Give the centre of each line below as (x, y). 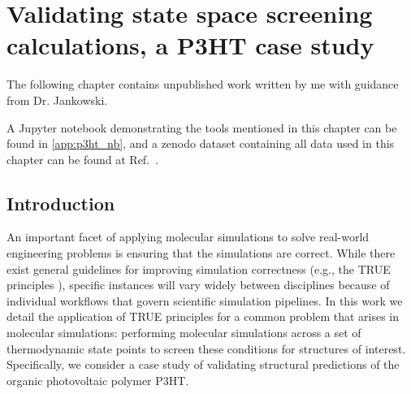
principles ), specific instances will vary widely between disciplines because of (198, 285)
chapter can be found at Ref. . (82, 159)
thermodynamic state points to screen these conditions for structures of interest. (206, 348)
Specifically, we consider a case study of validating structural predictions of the (203, 364)
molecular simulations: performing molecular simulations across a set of (184, 333)
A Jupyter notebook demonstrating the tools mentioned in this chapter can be (202, 127)
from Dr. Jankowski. (57, 100)
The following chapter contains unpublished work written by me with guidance (203, 84)
